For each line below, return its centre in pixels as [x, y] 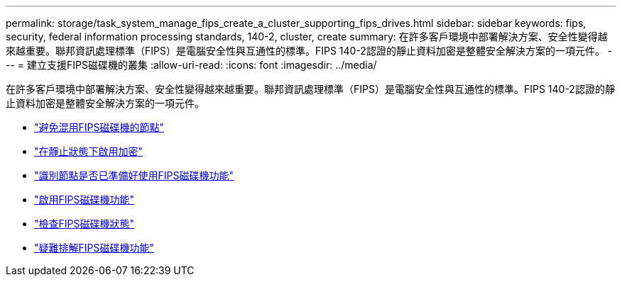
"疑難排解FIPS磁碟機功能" [94, 248]
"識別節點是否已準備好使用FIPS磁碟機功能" [134, 175]
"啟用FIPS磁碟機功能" [84, 199]
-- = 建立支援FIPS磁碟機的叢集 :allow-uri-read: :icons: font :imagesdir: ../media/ [191, 65]
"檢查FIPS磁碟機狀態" [84, 224]
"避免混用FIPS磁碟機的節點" [99, 127]
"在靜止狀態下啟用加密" [89, 151]
